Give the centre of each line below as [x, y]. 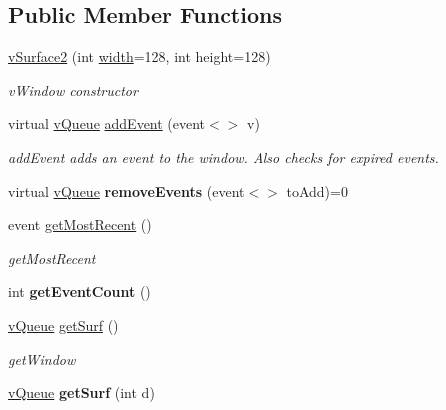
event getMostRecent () [80, 224]
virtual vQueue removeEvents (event [126, 190]
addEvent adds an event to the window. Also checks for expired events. [223, 156]
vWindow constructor [73, 89]
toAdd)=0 [317, 190]
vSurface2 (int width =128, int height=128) [139, 56]
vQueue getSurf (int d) [81, 392]
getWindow [42, 358]
